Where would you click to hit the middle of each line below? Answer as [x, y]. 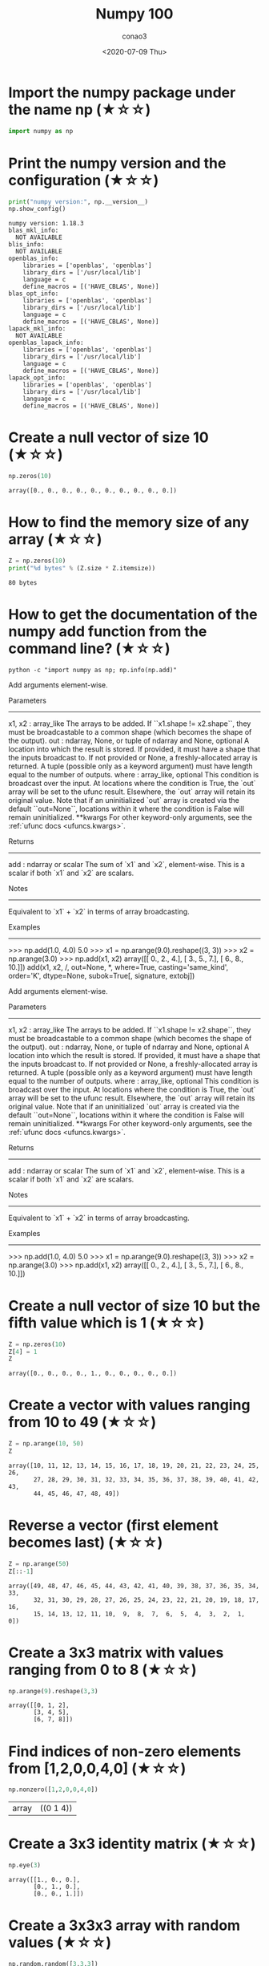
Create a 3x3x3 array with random [124, 1925]
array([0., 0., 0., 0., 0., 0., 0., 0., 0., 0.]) [93, 491]
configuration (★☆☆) [84, 180]
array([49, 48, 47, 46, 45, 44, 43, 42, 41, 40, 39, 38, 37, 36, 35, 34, [134, 1586]
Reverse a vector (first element [113, 1526]
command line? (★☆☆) [89, 649]
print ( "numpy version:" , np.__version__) [78, 201]
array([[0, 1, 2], [39, 1705]
